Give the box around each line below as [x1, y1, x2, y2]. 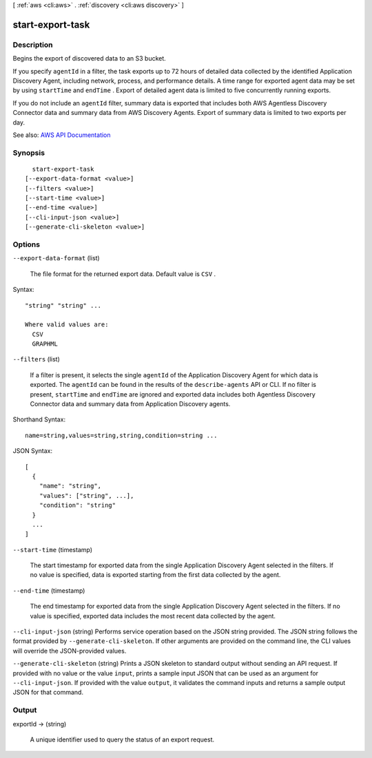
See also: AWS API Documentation [12, 131, 111, 139]
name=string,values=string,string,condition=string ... [25, 431, 218, 439]
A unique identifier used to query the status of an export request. [30, 735, 215, 744]
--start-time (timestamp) [12, 545, 93, 554]
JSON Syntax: [12, 447, 53, 455]
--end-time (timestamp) [12, 586, 85, 595]
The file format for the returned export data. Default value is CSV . [30, 269, 216, 278]
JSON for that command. [12, 688, 84, 697]
